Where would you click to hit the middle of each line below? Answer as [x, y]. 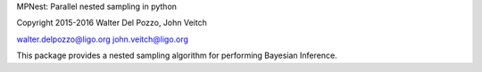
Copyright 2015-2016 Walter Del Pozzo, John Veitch [112, 23]
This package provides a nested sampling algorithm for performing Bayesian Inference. [177, 56]
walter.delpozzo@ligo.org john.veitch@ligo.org [103, 39]
